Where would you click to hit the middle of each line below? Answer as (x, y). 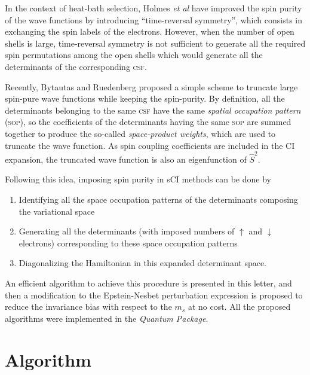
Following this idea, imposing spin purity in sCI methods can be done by (138, 179)
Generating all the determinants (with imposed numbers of (127, 231)
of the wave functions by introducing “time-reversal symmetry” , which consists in (154, 19)
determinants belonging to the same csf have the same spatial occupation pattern (153, 110)
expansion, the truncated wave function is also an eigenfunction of (126, 159)
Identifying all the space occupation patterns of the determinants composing (158, 199)
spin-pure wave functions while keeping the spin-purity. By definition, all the (145, 98)
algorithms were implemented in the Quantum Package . (107, 318)
